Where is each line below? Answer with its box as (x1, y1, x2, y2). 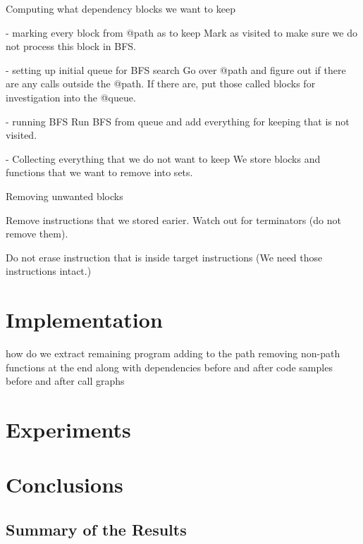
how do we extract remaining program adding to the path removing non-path (6, 346, 340, 361)
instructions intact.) (6, 264, 92, 278)
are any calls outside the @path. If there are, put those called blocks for (6, 76, 316, 91)
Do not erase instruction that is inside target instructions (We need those (6, 249, 323, 264)
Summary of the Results (6, 518, 187, 540)
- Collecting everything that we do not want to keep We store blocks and (6, 151, 321, 166)
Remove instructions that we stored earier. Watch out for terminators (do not (6, 212, 341, 227)
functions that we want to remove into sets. (6, 165, 193, 180)
